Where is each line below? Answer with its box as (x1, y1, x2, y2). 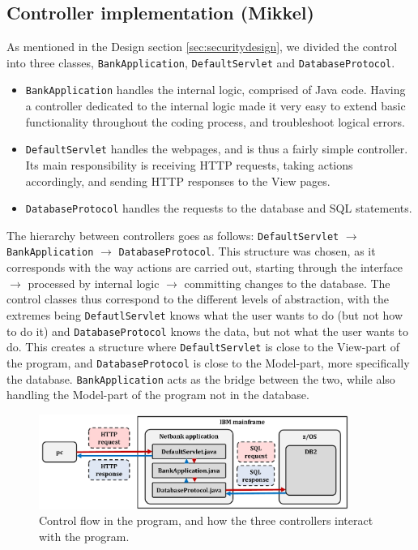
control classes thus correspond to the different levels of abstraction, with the (6, 290, 390, 307)
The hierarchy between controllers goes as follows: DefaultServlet (6, 226, 339, 243)
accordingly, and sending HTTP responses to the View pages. (25, 172, 331, 189)
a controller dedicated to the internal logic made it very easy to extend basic (25, 97, 406, 114)
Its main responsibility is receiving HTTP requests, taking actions (25, 156, 353, 173)
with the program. (39, 527, 130, 544)
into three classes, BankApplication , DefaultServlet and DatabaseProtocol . (6, 54, 395, 71)
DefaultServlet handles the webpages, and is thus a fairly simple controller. (25, 140, 408, 157)
